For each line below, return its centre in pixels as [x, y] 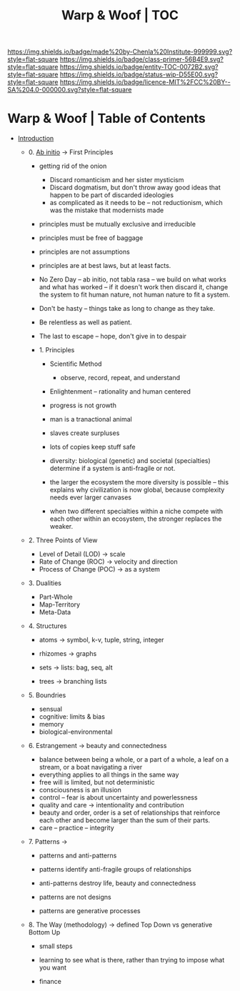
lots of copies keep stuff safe [92, 447]
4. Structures [47, 626]
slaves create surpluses [85, 433]
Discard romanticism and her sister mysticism [117, 180]
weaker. [61, 527]
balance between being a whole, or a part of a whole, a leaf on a [134, 760]
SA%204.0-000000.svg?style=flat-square [70, 90]
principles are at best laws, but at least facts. [105, 266]
